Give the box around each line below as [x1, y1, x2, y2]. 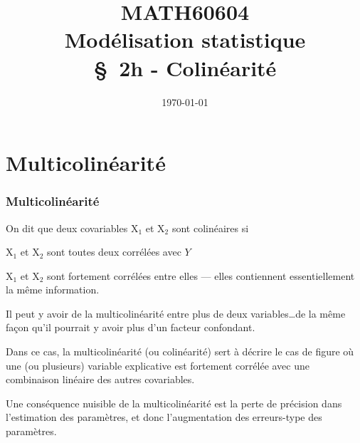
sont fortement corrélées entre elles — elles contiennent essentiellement [47, 268, 355, 283]
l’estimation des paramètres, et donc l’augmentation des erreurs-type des [6, 410, 322, 424]
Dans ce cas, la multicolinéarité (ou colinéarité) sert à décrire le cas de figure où [6, 344, 354, 359]
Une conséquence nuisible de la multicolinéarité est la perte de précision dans [6, 395, 342, 410]
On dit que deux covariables [6, 220, 128, 235]
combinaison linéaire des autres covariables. [6, 372, 195, 387]
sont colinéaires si [171, 220, 249, 235]
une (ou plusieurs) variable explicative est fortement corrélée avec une [6, 358, 309, 372]
